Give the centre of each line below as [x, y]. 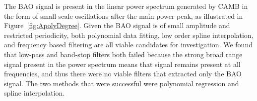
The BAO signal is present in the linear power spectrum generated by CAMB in [126, 6]
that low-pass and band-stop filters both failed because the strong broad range [123, 54]
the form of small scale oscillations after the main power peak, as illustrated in [124, 16]
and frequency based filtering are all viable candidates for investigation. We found [128, 45]
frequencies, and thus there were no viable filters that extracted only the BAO [123, 74]
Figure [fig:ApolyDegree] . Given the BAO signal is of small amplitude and [117, 25]
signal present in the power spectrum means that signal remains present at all [122, 64]
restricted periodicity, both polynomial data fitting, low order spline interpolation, [129, 35]
